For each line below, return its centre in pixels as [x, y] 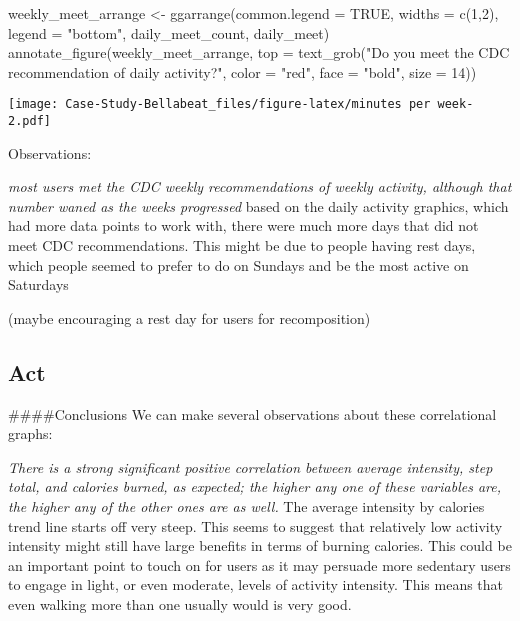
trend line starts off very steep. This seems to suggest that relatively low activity [255, 525]
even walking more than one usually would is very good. [180, 603]
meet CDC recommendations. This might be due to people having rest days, [242, 245]
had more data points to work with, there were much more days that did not [243, 225]
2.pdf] [29, 121]
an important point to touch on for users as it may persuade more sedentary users [259, 564]
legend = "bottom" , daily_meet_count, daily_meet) [169, 32]
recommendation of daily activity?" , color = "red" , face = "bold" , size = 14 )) [242, 71]
